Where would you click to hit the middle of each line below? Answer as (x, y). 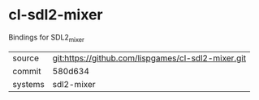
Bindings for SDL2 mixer (47, 38)
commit (27, 71)
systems (28, 84)
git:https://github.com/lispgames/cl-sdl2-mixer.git (149, 58)
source (26, 58)
